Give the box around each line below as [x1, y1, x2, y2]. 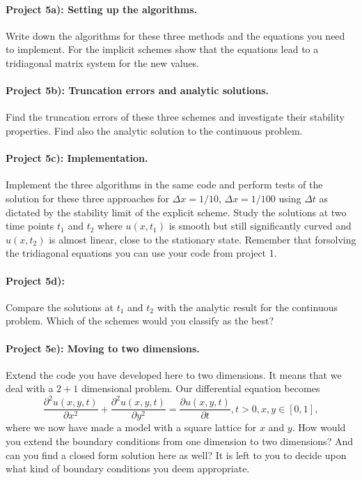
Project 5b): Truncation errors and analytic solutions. [6, 83, 269, 98]
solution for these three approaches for [6, 190, 169, 205]
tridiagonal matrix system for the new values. [6, 55, 200, 70]
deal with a [6, 381, 54, 396]
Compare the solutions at [6, 299, 113, 314]
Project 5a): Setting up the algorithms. [6, 1, 197, 16]
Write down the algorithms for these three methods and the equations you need [6, 28, 345, 43]
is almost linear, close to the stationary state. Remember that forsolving [49, 232, 356, 246]
